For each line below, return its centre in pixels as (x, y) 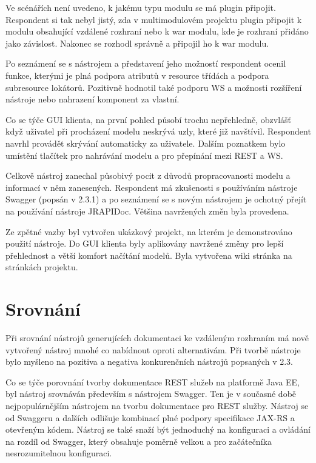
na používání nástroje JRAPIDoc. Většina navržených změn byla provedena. (147, 211)
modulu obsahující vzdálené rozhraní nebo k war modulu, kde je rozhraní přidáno (157, 31)
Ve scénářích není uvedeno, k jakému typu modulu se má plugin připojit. (141, 7)
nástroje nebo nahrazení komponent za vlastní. (92, 99)
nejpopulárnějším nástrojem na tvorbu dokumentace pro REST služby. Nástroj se (157, 405)
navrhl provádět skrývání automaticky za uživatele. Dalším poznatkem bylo (146, 143)
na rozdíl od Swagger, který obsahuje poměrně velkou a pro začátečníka (139, 441)
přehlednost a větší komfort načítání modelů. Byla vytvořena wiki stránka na (149, 255)
